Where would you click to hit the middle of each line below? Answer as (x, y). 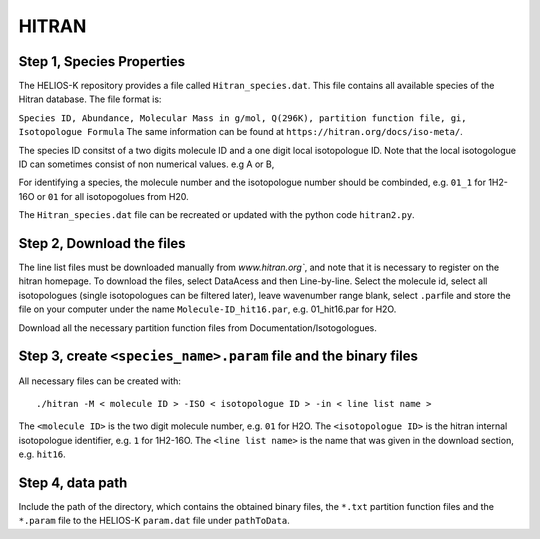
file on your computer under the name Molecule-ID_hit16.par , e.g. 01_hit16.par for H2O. (207, 309)
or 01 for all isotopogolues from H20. (112, 196)
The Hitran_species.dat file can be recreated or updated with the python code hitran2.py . (216, 215)
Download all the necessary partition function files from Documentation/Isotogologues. (197, 327)
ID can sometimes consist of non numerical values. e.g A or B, (146, 164)
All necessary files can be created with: (100, 381)
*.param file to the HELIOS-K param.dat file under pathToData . (154, 521)
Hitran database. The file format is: (90, 99)
